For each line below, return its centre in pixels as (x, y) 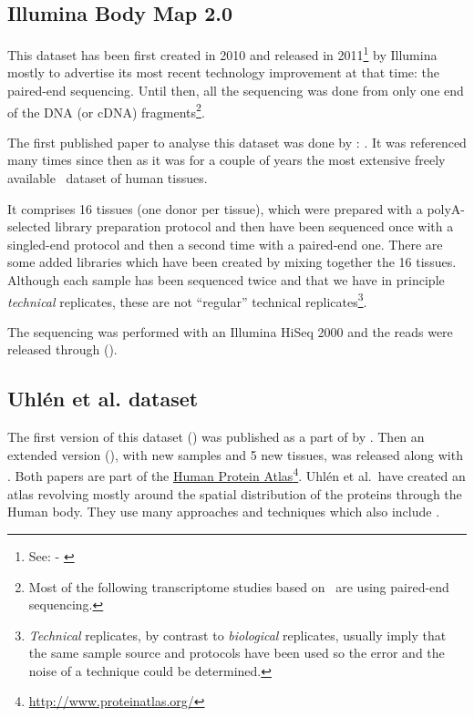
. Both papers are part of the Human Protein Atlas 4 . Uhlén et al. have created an (237, 475)
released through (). (62, 349)
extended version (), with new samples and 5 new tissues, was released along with (235, 454)
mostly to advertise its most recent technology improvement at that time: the (224, 72)
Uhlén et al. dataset (103, 399)
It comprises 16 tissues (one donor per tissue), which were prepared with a (215, 208)
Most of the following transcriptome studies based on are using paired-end (239, 586)
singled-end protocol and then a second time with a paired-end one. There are (225, 244)
